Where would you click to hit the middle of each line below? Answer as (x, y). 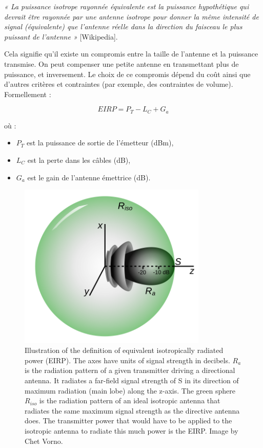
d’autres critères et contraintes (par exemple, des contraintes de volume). (119, 84)
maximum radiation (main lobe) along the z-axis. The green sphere (130, 390)
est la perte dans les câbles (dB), (79, 160)
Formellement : (28, 94)
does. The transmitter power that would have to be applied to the (128, 421)
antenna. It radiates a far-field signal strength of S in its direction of (132, 380)
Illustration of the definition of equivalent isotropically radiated (124, 350)
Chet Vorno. (44, 441)
